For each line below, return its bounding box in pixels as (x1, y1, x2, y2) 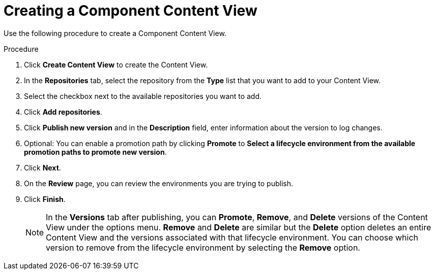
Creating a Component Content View (4, 2, 257, 19)
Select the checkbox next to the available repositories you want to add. (24, 91, 262, 100)
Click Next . (24, 163, 61, 172)
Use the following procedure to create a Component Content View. (4, 28, 226, 38)
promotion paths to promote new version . (24, 147, 167, 156)
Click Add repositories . (24, 107, 102, 116)
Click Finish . (24, 194, 66, 203)
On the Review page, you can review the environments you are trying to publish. (24, 179, 293, 188)
